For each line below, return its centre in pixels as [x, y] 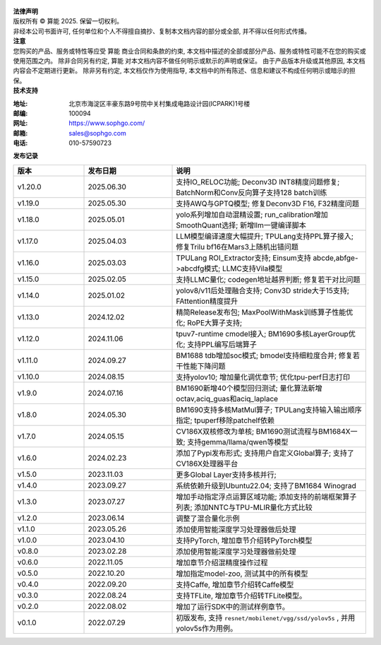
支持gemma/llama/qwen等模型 [238, 442]
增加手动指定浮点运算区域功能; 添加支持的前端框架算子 [266, 497]
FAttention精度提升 [207, 301]
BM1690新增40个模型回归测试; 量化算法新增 [249, 388]
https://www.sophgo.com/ [107, 123]
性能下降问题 [204, 366]
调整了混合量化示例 [208, 518]
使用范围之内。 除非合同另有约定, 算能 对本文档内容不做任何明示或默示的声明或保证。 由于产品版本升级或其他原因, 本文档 [189, 61]
